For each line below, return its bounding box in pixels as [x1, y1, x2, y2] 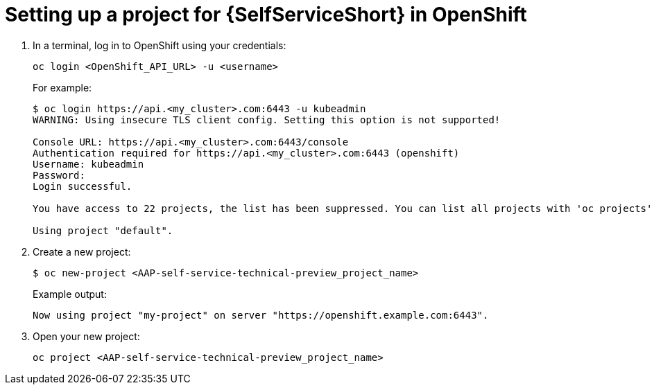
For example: [33, 81, 92, 94]
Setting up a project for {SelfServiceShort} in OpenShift [5, 3, 527, 26]
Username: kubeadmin [33, 158, 144, 170]
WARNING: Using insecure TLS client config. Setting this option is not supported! [33, 114, 501, 125]
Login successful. [33, 180, 132, 192]
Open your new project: [33, 330, 140, 342]
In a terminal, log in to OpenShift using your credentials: [33, 39, 286, 51]
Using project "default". [33, 224, 173, 236]
